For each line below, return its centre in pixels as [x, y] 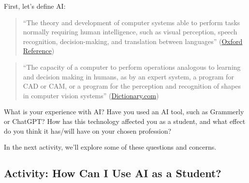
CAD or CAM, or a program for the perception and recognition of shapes [132, 86]
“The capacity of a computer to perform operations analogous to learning [132, 67]
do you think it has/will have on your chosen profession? [88, 130]
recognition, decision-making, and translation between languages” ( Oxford [133, 41]
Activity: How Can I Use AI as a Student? [113, 173]
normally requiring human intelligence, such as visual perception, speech [130, 32]
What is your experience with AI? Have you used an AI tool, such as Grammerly [124, 112]
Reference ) [39, 51]
